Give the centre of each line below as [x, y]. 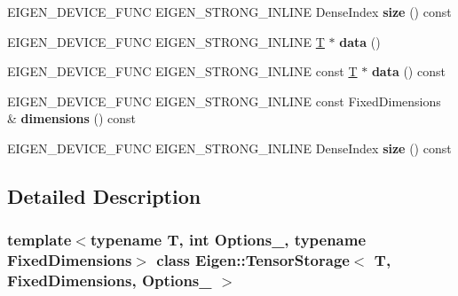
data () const [408, 71]
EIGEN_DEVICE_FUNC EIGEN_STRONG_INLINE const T [182, 71]
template [39, 240]
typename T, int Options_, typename [228, 240]
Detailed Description [104, 195]
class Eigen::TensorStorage [253, 260]
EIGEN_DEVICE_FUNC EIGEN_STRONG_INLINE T [166, 41]
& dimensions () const [72, 118]
